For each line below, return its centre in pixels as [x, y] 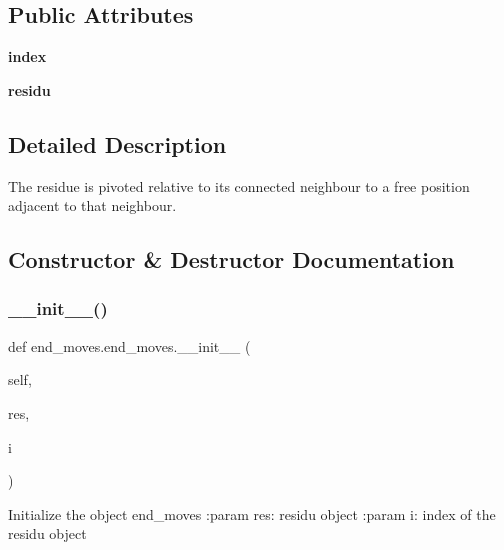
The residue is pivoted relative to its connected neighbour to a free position [239, 185]
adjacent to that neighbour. [92, 205]
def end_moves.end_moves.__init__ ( [129, 345]
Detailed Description [117, 143]
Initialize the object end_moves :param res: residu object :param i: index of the [252, 513]
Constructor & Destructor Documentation [231, 259]
